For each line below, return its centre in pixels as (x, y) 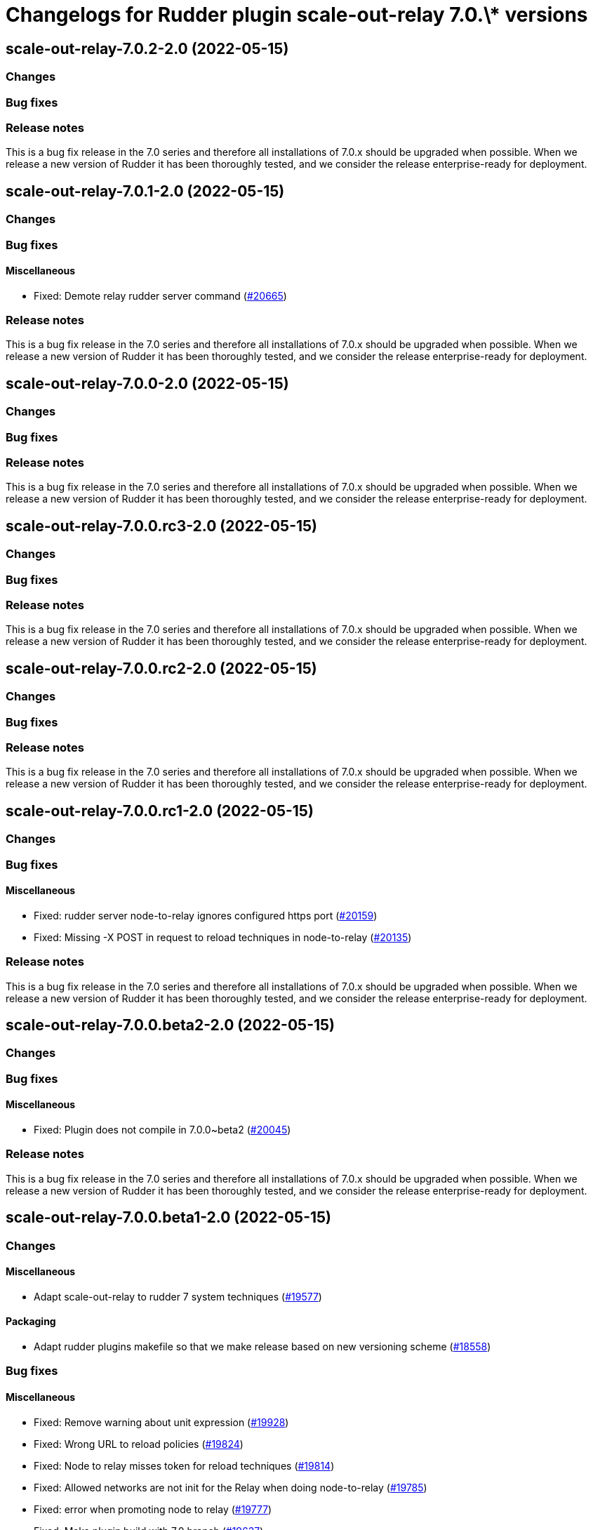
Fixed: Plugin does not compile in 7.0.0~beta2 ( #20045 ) (162, 1130)
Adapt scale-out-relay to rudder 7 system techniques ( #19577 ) (178, 1296)
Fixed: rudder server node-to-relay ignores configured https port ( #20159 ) (206, 915)
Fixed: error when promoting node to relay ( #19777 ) (153, 1509)
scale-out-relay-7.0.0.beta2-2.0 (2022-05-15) (171, 1025)
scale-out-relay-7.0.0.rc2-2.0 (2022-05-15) (161, 668)
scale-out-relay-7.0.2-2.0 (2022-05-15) (147, 48)
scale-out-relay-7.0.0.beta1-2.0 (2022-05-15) (169, 1218)
